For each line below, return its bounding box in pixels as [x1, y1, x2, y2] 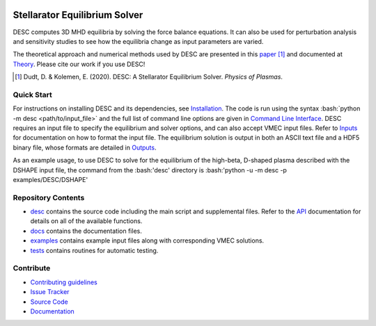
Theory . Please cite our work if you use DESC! [13, 60, 146, 68]
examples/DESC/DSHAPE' [13, 175, 88, 184]
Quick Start [13, 90, 52, 99]
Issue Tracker [30, 288, 70, 296]
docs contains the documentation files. [30, 227, 142, 235]
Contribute [13, 263, 51, 273]
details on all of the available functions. [30, 217, 143, 225]
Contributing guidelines [30, 278, 97, 286]
